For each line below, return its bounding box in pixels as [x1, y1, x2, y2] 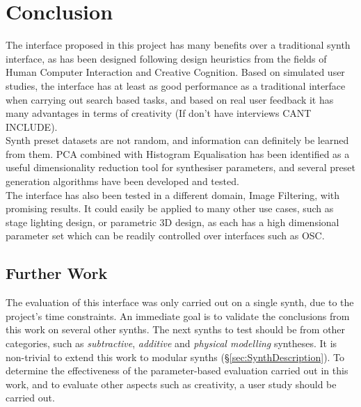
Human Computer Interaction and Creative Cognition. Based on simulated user [6, 65, 345, 79]
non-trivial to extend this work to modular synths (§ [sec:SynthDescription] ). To [6, 349, 345, 364]
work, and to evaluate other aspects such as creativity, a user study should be [6, 376, 337, 391]
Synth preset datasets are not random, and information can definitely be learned [6, 133, 349, 147]
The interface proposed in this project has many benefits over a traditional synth [6, 38, 351, 52]
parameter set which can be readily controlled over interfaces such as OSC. [6, 228, 325, 243]
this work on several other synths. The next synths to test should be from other [6, 322, 346, 337]
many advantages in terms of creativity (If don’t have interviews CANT [6, 106, 312, 120]
